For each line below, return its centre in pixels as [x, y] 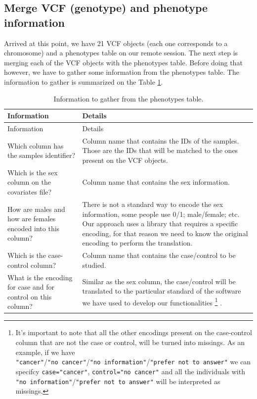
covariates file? [30, 192]
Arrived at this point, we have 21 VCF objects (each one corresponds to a [116, 43]
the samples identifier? [42, 155]
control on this [30, 296]
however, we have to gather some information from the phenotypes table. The [122, 72]
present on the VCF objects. [125, 160]
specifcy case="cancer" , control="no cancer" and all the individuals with [130, 371]
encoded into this [34, 228]
